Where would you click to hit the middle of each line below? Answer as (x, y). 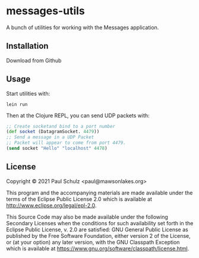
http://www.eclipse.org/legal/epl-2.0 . (51, 205)
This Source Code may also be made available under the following (87, 217)
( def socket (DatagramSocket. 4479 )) (53, 132)
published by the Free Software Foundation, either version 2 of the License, (99, 235)
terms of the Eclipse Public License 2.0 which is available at (79, 199)
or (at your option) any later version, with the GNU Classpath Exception (93, 242)
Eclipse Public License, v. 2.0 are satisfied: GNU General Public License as (97, 229)
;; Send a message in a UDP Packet (50, 137)
